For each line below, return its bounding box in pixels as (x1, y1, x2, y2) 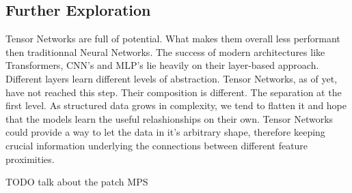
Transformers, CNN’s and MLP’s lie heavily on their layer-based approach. (5, 58, 319, 72)
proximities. (5, 151, 55, 166)
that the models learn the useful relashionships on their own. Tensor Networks (5, 111, 334, 125)
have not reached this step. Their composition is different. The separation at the (5, 85, 342, 99)
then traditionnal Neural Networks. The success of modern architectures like (5, 44, 325, 59)
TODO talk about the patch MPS (5, 175, 148, 189)
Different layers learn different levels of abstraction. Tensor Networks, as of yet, (5, 71, 338, 85)
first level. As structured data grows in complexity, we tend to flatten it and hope (5, 98, 347, 113)
